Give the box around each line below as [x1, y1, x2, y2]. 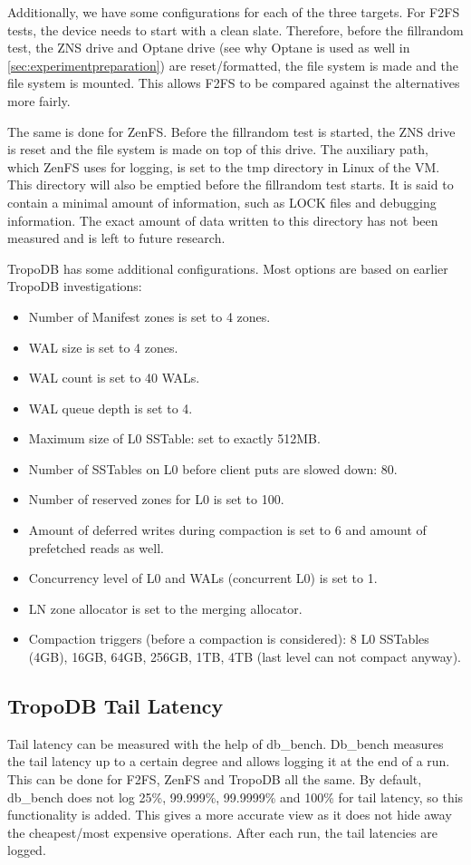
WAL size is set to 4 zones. [28, 337, 178, 356]
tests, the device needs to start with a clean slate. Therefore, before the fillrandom [7, 20, 464, 39]
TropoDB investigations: [7, 277, 142, 296]
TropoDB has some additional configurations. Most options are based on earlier [7, 258, 448, 277]
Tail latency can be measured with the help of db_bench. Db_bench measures [7, 734, 444, 753]
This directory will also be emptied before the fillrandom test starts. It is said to [7, 175, 454, 194]
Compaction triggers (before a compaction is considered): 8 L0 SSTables [28, 629, 429, 648]
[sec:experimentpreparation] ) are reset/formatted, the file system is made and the [7, 55, 458, 74]
